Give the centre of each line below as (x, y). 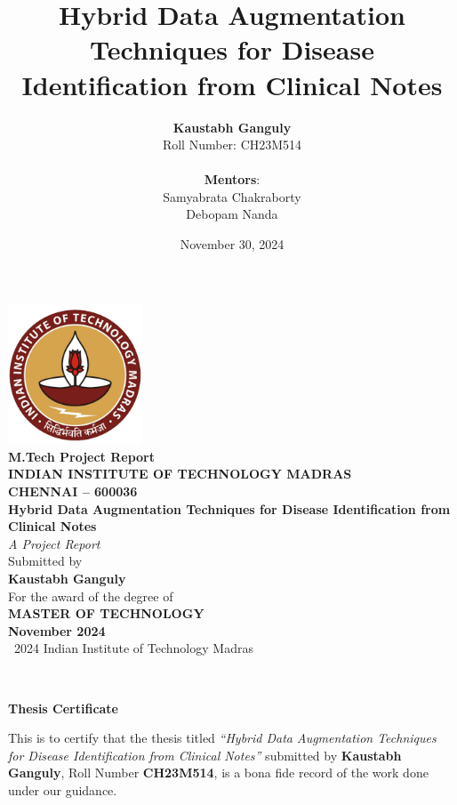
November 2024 (57, 630)
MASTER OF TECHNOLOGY (106, 613)
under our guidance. (63, 789)
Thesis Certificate (63, 708)
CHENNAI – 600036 (73, 491)
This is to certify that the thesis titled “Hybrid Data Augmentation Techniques (222, 738)
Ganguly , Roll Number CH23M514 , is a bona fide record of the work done (218, 773)
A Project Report (54, 543)
